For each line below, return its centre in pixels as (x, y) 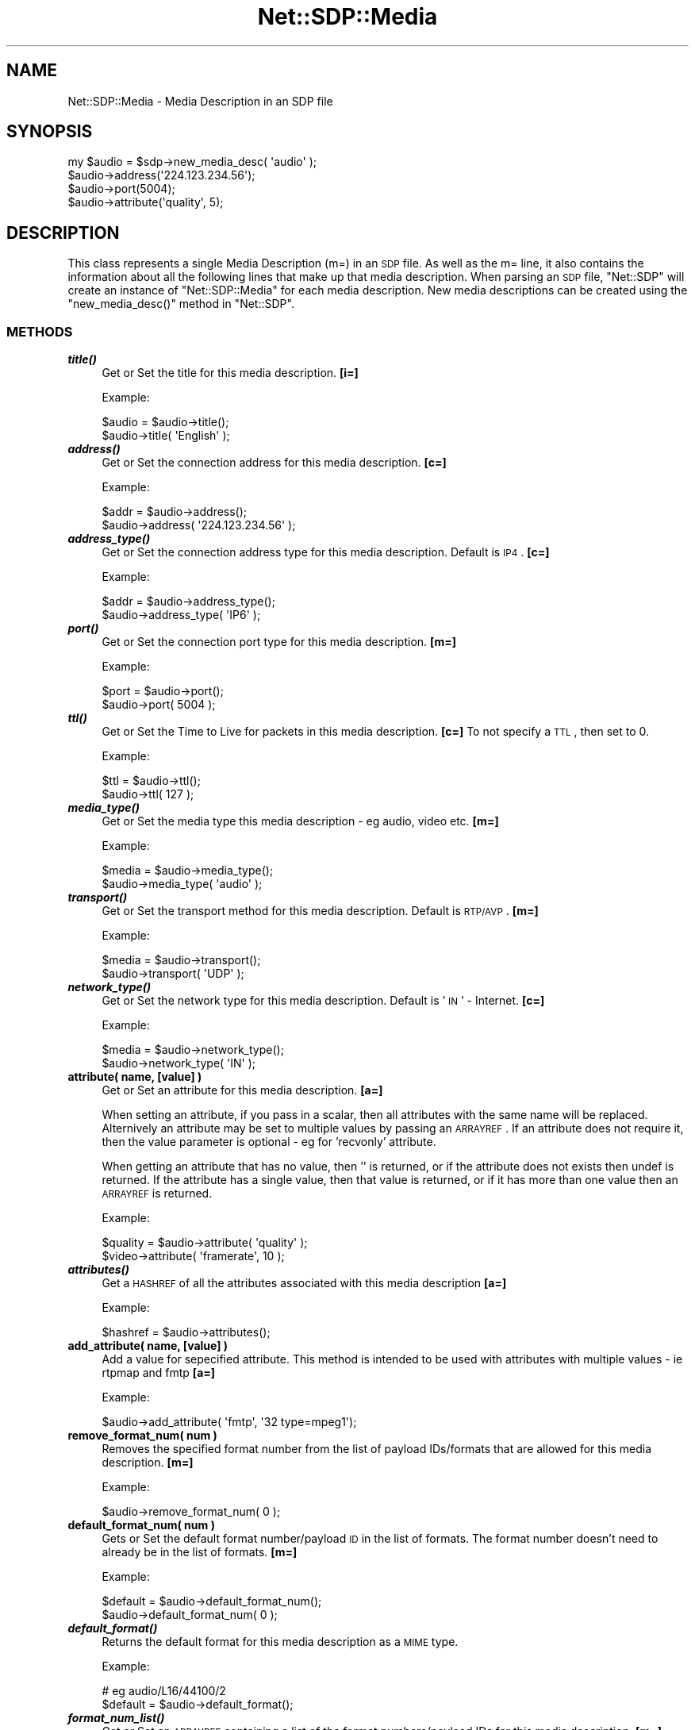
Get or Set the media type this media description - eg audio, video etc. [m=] (300, 821)
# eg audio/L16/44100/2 (164, 1691)
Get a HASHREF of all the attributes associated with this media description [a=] (304, 1283)
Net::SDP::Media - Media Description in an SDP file (200, 101)
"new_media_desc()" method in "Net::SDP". (181, 304)
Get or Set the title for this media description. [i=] (230, 373)
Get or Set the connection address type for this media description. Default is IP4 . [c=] (326, 552)
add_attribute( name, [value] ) (148, 1346)
